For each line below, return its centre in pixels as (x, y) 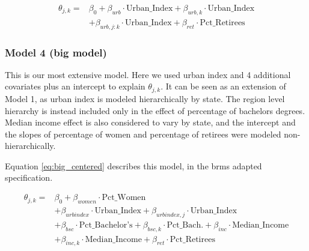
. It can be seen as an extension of (223, 86)
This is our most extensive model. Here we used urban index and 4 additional (148, 74)
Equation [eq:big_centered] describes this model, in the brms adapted (133, 165)
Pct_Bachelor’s (106, 225)
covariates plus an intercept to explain (75, 86)
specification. (29, 177)
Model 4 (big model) (56, 52)
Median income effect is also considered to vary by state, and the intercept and (150, 122)
